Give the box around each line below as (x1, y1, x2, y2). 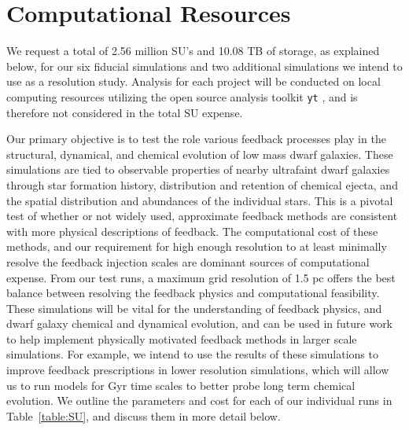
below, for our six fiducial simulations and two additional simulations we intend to (6, 57, 403, 74)
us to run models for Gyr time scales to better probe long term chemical (6, 377, 356, 393)
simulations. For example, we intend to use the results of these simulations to (6, 346, 378, 362)
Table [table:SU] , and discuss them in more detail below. (6, 407, 281, 424)
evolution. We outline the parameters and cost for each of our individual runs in (6, 392, 392, 409)
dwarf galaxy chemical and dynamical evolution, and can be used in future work (6, 315, 393, 332)
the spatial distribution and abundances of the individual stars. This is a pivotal (6, 192, 393, 208)
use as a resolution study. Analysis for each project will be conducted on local (6, 73, 381, 90)
